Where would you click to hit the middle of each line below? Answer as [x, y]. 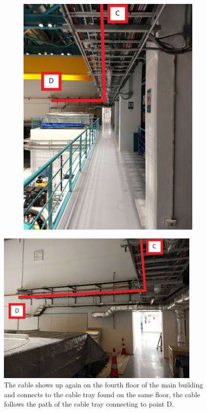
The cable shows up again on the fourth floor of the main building [103, 385]
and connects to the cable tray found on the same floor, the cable [102, 394]
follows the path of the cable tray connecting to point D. [89, 404]
